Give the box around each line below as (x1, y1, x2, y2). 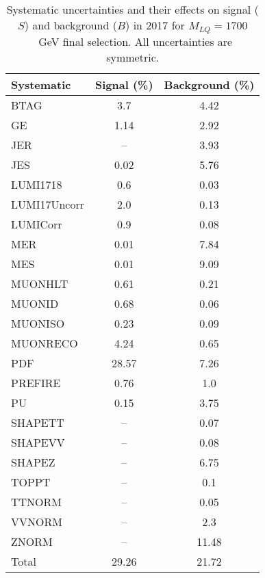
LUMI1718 (11, 176, 62, 192)
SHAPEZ (11, 454, 55, 470)
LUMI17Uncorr (11, 196, 84, 212)
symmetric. (106, 49, 160, 65)
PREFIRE (11, 374, 61, 391)
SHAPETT (11, 414, 64, 430)
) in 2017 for (125, 17, 185, 33)
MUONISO (11, 315, 65, 331)
